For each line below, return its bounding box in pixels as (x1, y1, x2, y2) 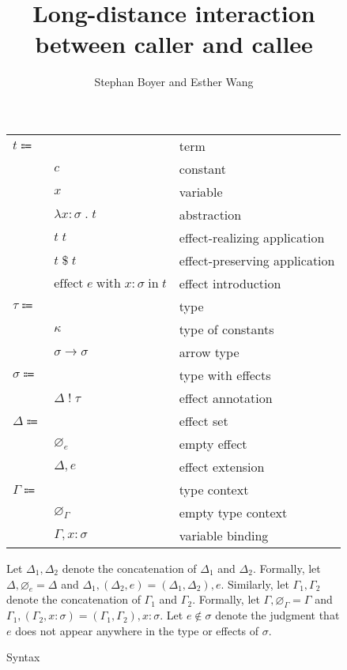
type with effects (179, 365, 271, 384)
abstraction (179, 205, 242, 224)
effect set (179, 411, 228, 430)
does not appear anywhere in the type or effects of (15, 622, 259, 638)
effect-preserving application (179, 250, 335, 269)
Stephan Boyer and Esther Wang (94, 73, 254, 90)
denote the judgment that (215, 607, 340, 623)
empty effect (179, 434, 247, 453)
